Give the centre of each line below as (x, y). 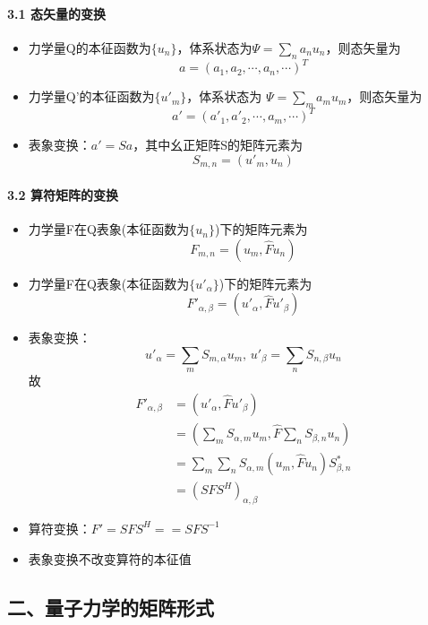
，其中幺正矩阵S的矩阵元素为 (218, 145)
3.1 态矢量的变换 (56, 13)
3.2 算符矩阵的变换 (63, 195)
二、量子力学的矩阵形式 (111, 607)
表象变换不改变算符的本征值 (110, 558)
